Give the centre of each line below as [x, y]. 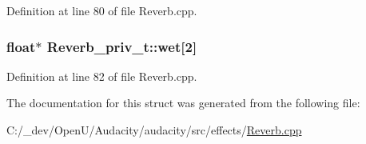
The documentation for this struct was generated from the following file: [183, 103]
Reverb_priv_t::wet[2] [122, 46]
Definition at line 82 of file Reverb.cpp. [102, 76]
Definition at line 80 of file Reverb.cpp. [102, 10]
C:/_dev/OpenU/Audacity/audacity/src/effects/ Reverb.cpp [154, 130]
